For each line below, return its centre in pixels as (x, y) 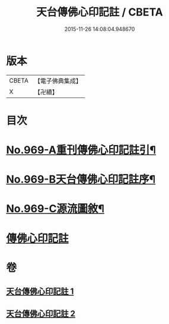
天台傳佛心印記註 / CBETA (100, 12)
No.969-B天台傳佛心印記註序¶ (81, 180)
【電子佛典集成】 (58, 81)
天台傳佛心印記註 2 (41, 314)
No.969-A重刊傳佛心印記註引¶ (81, 150)
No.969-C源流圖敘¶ (55, 209)
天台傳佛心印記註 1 (40, 292)
